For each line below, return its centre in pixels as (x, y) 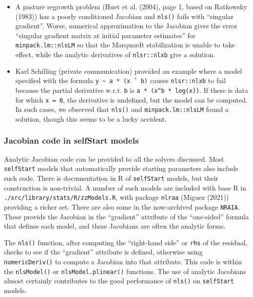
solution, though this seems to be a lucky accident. (91, 118)
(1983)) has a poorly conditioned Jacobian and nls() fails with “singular (125, 16)
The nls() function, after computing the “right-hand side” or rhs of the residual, (126, 242)
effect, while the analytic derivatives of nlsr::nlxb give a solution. (115, 54)
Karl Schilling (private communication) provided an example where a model (129, 71)
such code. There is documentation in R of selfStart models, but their (111, 178)
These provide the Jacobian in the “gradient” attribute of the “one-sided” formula (126, 216)
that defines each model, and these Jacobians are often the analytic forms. (115, 226)
